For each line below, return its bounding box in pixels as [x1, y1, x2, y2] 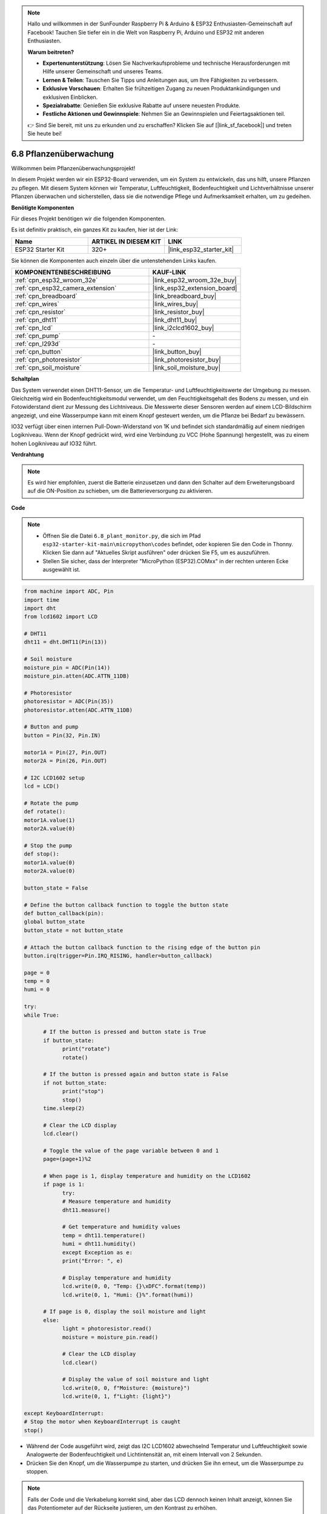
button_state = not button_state [24, 927, 124, 934]
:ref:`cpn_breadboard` [15, 292, 78, 300]
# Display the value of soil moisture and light [62, 1376, 210, 1383]
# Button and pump [24, 724, 79, 730]
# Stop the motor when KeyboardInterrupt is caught [24, 1418, 181, 1426]
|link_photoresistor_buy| [152, 355, 221, 364]
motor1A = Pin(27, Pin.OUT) [24, 749, 107, 756]
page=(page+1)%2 [43, 1155, 91, 1163]
